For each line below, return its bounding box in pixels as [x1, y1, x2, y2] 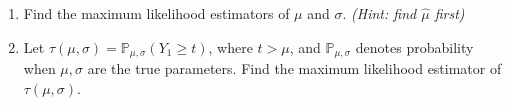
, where [208, 36, 253, 57]
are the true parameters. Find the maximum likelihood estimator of [87, 58, 502, 79]
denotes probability [355, 36, 474, 57]
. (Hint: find [342, 3, 417, 23]
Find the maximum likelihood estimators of [23, 3, 290, 23]
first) [434, 3, 465, 23]
